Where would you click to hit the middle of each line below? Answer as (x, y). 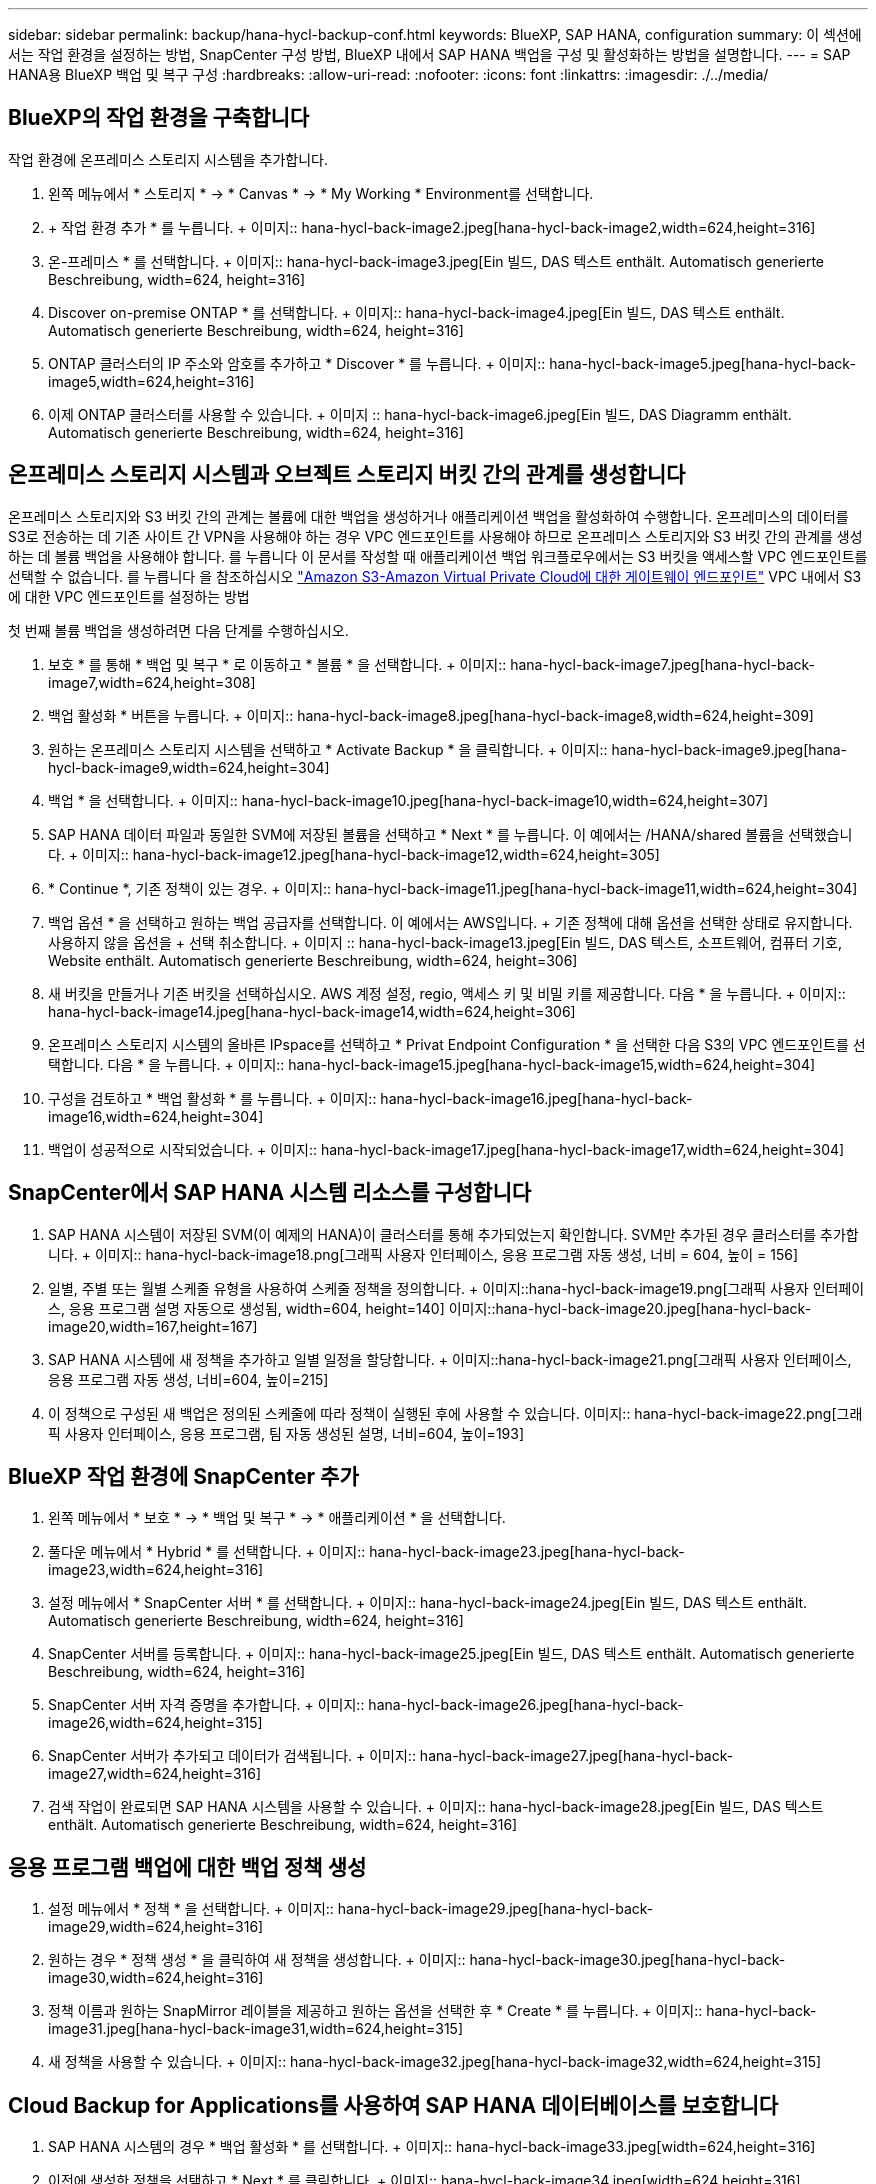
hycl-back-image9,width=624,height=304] (189, 767)
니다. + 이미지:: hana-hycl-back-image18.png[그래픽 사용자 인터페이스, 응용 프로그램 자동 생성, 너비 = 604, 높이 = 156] (423, 1254)
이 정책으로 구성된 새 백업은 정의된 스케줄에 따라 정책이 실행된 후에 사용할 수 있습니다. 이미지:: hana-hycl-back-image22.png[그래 (455, 1413)
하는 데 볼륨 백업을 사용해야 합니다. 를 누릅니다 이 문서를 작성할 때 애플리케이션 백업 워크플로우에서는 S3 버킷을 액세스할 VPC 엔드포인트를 (438, 556)
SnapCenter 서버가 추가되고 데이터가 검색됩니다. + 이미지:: (232, 1756)
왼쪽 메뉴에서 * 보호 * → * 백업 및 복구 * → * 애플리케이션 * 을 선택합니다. (277, 1518)
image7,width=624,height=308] (152, 682)
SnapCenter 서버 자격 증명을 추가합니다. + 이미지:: (206, 1705)
